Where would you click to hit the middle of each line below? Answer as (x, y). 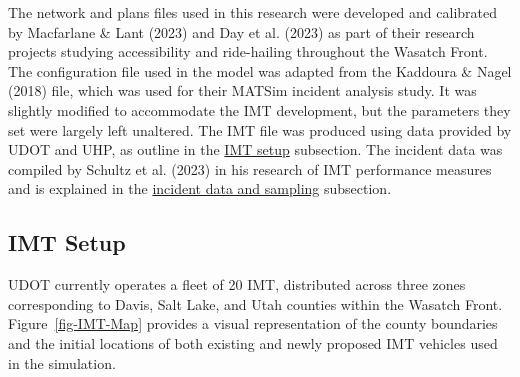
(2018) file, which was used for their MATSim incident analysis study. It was (242, 90)
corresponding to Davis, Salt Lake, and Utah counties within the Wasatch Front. (255, 303)
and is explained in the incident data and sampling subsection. (200, 188)
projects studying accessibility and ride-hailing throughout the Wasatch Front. (248, 51)
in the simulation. (62, 362)
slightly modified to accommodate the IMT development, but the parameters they (259, 109)
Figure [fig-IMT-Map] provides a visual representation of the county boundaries (253, 323)
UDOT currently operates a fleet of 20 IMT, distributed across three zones (237, 284)
